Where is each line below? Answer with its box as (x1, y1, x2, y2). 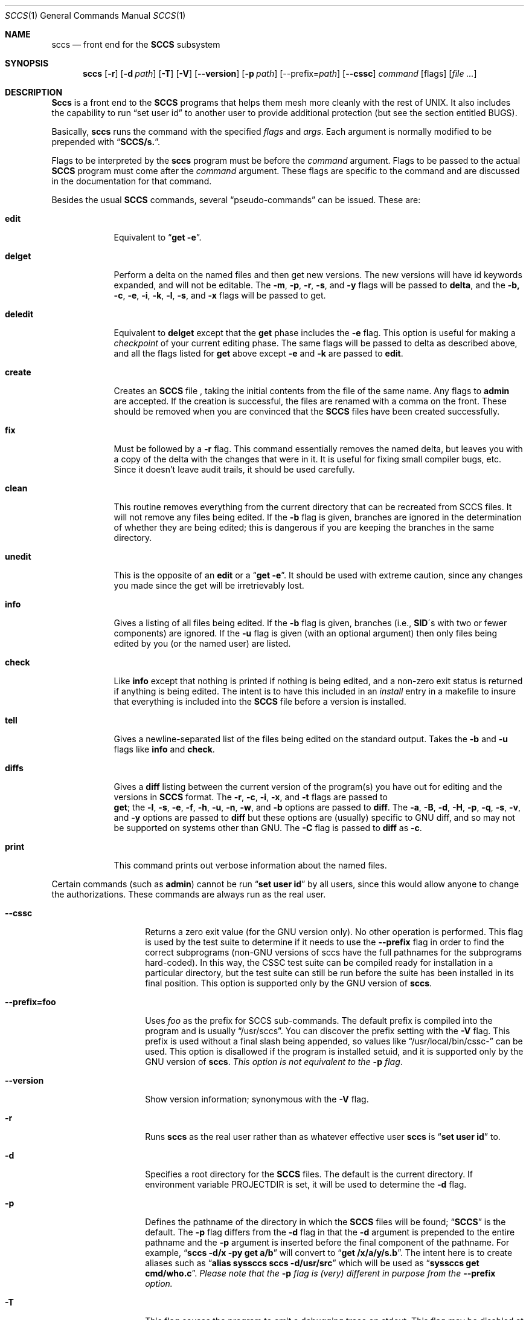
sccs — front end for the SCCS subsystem (51, 39, 220, 50)
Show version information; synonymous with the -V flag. (145, 1094, 369, 1104)
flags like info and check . (114, 744, 215, 754)
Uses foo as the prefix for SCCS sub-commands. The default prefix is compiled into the (145, 1015, 493, 1026)
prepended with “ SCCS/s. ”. (51, 137, 161, 147)
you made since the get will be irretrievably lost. (114, 580, 304, 590)
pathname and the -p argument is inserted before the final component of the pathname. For (145, 1237, 510, 1247)
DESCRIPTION (5, 87, 63, 97)
